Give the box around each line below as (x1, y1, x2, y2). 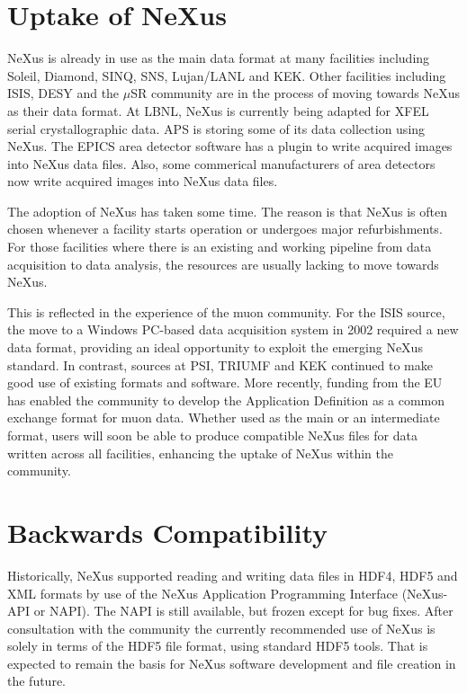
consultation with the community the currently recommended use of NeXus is (7, 618, 436, 637)
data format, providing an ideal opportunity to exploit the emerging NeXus (7, 338, 423, 357)
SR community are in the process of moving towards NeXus (130, 84, 460, 102)
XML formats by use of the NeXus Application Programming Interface (7, 583, 398, 602)
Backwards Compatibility (7, 513, 328, 550)
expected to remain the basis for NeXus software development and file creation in (7, 653, 456, 672)
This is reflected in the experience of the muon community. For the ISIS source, (7, 302, 445, 321)
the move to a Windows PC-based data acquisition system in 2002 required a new (7, 320, 459, 339)
